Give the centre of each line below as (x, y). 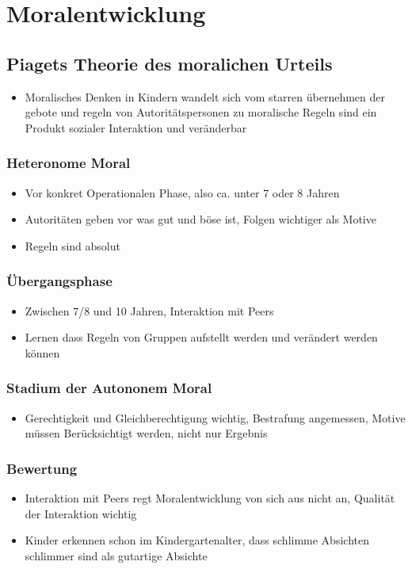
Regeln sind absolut (72, 245)
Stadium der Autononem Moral (109, 388)
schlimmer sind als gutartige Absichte (116, 555)
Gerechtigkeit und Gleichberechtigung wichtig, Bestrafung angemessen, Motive (215, 417)
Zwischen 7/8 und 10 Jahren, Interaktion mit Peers (149, 310)
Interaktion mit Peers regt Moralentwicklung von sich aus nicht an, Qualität (210, 497)
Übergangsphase (59, 281)
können (42, 352)
